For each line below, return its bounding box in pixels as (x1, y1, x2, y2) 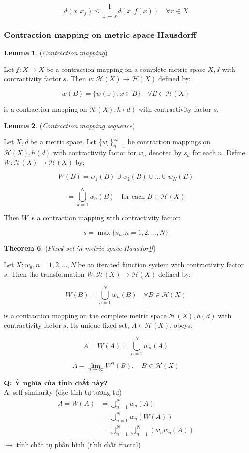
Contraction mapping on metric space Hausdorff (4, 28, 197, 40)
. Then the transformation (7, 269, 85, 279)
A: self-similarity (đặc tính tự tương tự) (4, 387, 122, 397)
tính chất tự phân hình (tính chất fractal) (16, 439, 140, 450)
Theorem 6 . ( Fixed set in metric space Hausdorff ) (4, 243, 156, 253)
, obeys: (170, 320, 192, 330)
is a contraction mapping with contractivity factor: (30, 212, 181, 223)
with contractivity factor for (53, 147, 136, 157)
